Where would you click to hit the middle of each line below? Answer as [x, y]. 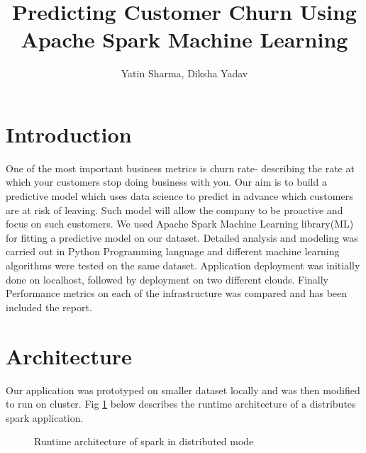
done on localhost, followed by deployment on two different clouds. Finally [167, 279]
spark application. [45, 417]
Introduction [69, 134]
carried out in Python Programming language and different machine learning [173, 251]
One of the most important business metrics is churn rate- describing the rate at [180, 168]
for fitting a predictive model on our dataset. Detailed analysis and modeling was [182, 237]
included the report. [49, 307]
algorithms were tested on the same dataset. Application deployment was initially [183, 265]
